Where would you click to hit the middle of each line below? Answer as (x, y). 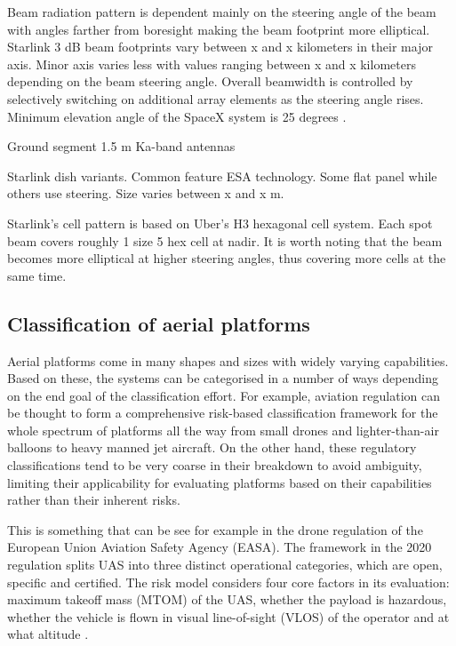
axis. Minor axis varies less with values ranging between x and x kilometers (212, 64)
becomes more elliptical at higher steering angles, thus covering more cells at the (227, 258)
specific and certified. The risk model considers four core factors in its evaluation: (228, 582)
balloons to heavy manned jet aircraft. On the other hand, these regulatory (212, 447)
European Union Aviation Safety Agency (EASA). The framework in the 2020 (220, 547)
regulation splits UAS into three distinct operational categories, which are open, (225, 565)
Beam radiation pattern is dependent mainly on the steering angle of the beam (222, 12)
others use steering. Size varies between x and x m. (146, 193)
